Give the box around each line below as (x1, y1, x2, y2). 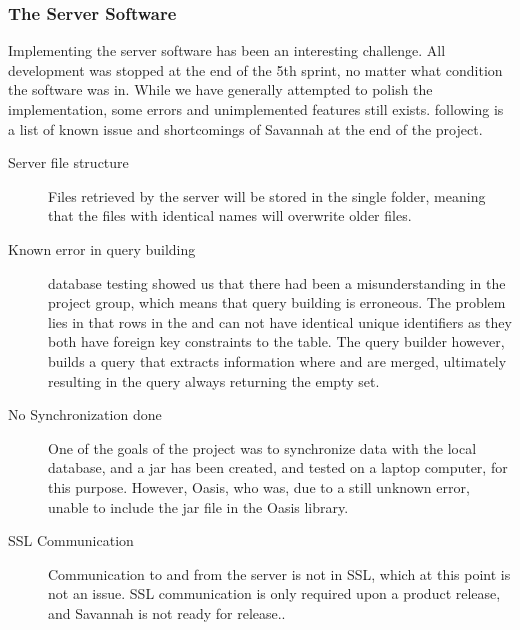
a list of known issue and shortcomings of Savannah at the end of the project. (8, 118, 483, 139)
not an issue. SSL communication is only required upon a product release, (48, 583, 501, 604)
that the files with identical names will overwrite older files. (48, 205, 412, 226)
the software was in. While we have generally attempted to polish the (8, 79, 433, 100)
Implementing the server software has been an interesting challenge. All (8, 40, 446, 61)
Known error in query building (8, 238, 196, 259)
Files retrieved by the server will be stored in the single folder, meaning (48, 185, 486, 206)
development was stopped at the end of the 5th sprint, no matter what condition (8, 59, 503, 80)
